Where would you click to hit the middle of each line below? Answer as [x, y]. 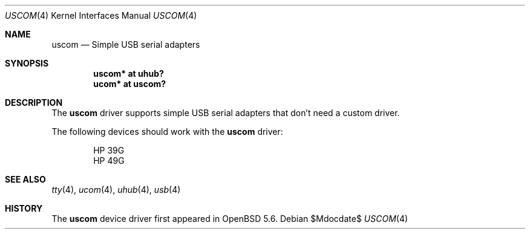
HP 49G [109, 161]
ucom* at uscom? [130, 84]
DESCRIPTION [34, 102]
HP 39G [109, 150]
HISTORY [24, 208]
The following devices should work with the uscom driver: [167, 132]
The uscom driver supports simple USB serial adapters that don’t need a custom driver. [226, 113]
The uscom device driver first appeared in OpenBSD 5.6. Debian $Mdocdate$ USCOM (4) [230, 219]
